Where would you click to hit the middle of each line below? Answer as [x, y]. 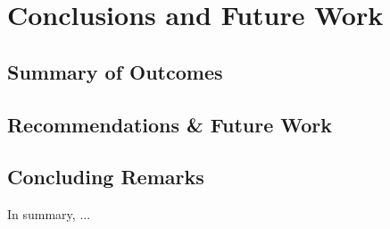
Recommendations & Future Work [170, 124]
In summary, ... [49, 214]
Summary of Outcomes [115, 71]
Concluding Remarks [106, 177]
